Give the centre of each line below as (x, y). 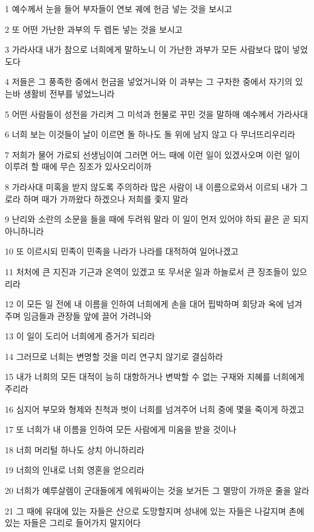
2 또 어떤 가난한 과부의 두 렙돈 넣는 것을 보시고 (94, 29)
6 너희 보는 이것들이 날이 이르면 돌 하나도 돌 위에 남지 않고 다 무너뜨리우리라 (150, 134)
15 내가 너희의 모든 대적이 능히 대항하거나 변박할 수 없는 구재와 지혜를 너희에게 (155, 377)
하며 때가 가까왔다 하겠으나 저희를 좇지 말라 (106, 198)
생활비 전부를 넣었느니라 (69, 93)
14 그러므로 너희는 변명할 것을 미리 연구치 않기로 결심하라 (114, 356)
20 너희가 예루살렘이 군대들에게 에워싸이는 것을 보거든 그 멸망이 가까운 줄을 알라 (157, 490)
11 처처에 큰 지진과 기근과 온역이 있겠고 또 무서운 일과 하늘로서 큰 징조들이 (147, 271)
